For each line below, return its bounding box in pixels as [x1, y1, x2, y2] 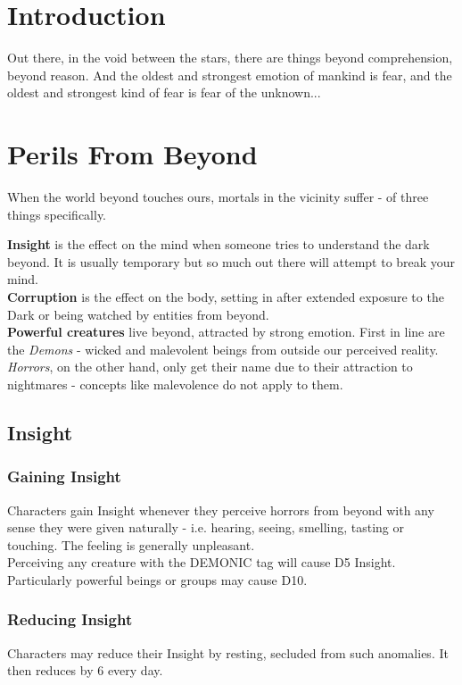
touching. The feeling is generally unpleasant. [7, 535, 255, 554]
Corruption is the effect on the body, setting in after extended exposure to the [7, 288, 444, 305]
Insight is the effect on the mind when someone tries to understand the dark [7, 235, 430, 254]
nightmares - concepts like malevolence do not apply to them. [7, 374, 343, 393]
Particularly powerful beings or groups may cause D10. [7, 570, 308, 589]
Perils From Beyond [7, 136, 258, 172]
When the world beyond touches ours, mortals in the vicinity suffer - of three [7, 188, 429, 206]
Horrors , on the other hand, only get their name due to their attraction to [7, 357, 413, 376]
